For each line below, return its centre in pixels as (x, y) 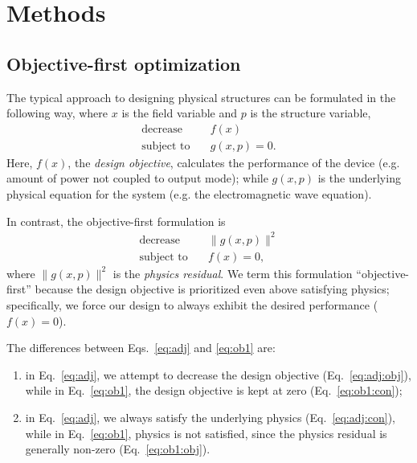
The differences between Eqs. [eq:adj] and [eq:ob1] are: (141, 348)
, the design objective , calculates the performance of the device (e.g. (234, 162)
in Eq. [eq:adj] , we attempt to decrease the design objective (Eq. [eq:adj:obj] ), (218, 374)
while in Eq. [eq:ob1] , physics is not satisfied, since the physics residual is (206, 433)
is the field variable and (180, 113)
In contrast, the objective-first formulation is (116, 221)
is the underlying (359, 178)
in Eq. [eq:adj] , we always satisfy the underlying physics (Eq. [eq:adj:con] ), (210, 417)
